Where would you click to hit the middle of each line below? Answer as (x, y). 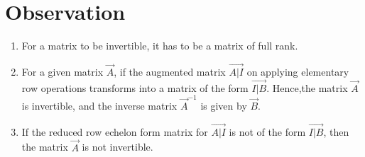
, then (336, 131)
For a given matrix (62, 71)
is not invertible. (118, 147)
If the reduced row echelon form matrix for (115, 131)
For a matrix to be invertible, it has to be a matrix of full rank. (160, 46)
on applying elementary (298, 71)
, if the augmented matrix (170, 71)
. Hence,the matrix (307, 87)
